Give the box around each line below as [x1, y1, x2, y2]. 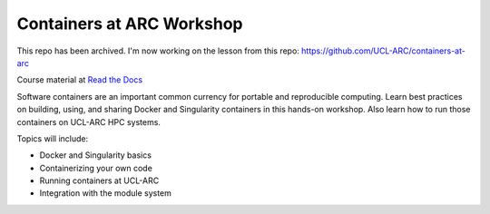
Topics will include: [16, 132, 89, 144]
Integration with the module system [39, 188, 172, 199]
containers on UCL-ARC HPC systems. [16, 116, 161, 127]
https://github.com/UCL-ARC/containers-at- [300, 45, 466, 56]
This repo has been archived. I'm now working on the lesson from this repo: [16, 45, 299, 56]
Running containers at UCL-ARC [39, 175, 160, 186]
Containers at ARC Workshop [16, 14, 244, 34]
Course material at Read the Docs [16, 74, 143, 85]
